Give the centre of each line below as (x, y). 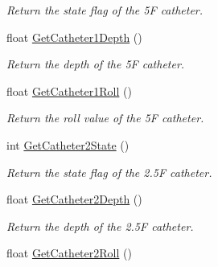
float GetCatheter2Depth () (74, 199)
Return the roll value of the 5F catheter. (105, 118)
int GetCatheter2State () (68, 144)
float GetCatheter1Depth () (74, 37)
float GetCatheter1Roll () (69, 90)
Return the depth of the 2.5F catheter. (100, 226)
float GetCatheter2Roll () (69, 253)
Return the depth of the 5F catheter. (96, 64)
